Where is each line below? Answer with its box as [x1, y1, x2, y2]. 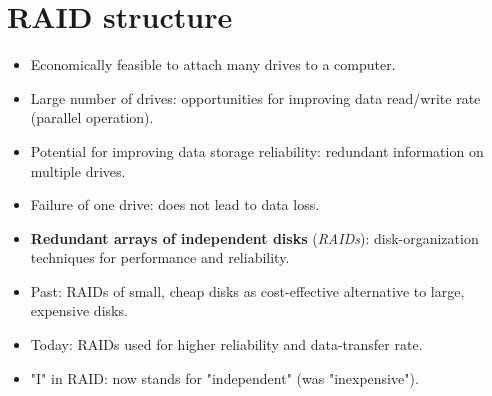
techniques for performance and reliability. [30, 247, 290, 268]
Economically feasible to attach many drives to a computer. [30, 54, 396, 75]
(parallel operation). [30, 107, 154, 128]
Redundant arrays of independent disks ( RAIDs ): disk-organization [30, 227, 479, 248]
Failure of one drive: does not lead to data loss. [30, 194, 320, 215]
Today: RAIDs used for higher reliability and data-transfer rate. [30, 334, 423, 355]
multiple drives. [30, 160, 126, 181]
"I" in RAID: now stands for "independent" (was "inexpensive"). [30, 367, 419, 388]
